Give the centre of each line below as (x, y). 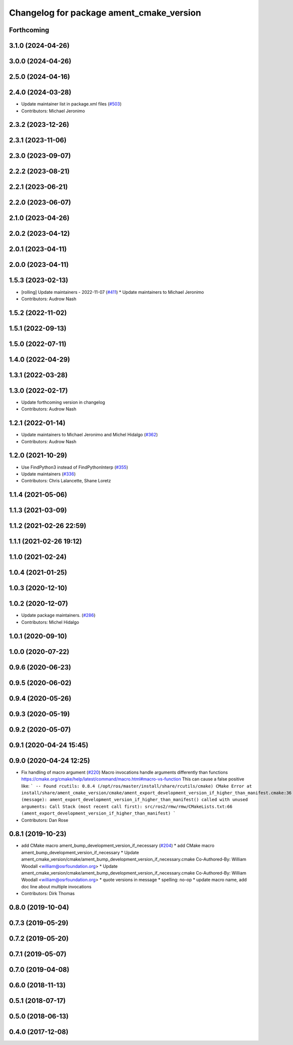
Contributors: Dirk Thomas (48, 894)
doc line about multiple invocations (56, 886)
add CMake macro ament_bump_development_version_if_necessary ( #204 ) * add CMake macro (118, 846)
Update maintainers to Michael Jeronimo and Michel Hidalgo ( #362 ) (90, 435)
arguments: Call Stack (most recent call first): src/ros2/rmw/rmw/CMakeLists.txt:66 (127, 806)
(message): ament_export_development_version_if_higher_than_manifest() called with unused (135, 800)
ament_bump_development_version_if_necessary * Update (80, 852)
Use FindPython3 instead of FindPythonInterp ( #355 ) (75, 467)
